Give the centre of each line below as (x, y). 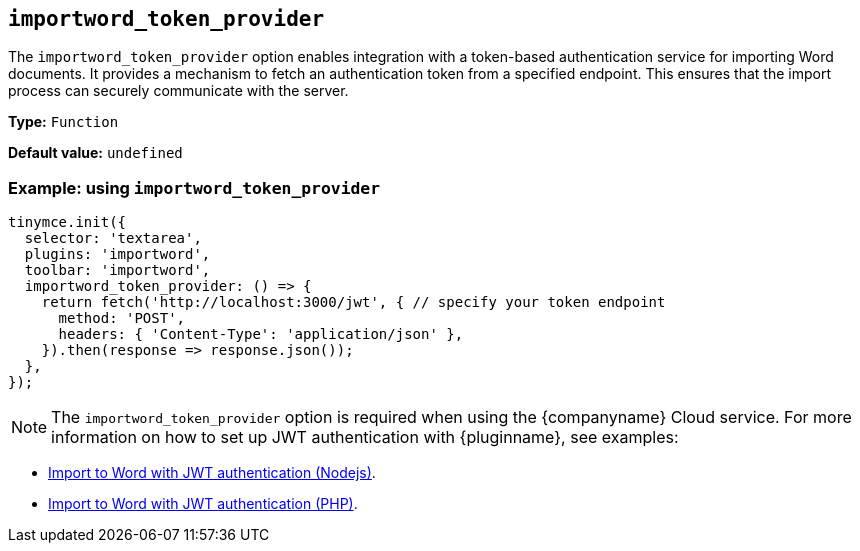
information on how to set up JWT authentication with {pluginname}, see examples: (365, 437)
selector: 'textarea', (113, 238)
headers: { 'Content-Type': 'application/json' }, (261, 334)
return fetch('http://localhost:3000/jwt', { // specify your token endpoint (353, 302)
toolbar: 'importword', (117, 270)
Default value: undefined (95, 153)
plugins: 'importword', (117, 254)
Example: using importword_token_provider (194, 187)
